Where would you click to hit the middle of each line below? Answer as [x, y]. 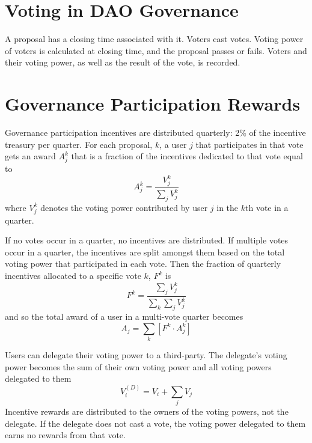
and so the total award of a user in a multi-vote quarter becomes [124, 316]
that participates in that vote [249, 144]
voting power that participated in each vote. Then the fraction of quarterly [143, 264]
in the [228, 207]
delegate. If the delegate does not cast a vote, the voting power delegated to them [155, 423]
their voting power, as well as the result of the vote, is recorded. [123, 62]
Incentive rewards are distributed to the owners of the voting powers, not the [147, 411]
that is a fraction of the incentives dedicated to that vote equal [187, 156]
